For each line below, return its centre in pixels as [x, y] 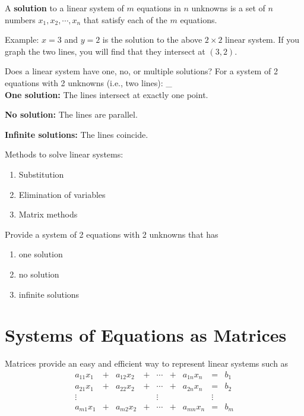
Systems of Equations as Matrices [146, 335]
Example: [22, 40]
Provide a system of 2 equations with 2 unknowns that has [112, 234]
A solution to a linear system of [64, 8]
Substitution [41, 174]
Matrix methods [48, 214]
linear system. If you [262, 40]
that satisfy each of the [125, 19]
